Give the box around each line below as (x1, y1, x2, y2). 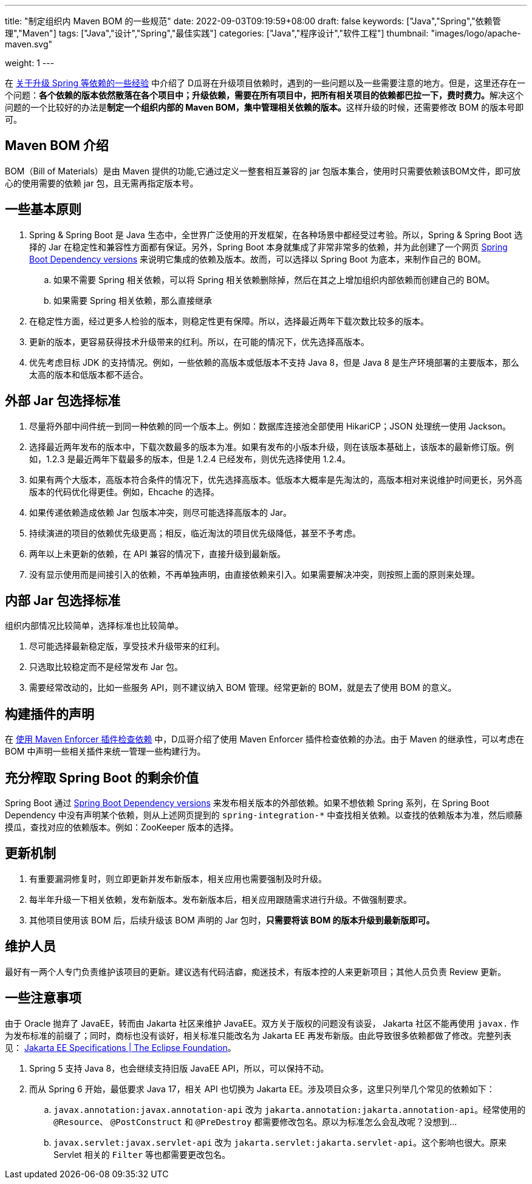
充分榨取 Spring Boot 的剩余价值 (5, 770, 199, 785)
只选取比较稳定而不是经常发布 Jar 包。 (29, 662, 183, 672)
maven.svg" (5, 39, 53, 49)
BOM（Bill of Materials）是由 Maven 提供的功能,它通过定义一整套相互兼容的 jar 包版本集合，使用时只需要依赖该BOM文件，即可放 (5, 165, 520, 176)
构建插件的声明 (5, 706, 94, 722)
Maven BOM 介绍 (5, 138, 109, 154)
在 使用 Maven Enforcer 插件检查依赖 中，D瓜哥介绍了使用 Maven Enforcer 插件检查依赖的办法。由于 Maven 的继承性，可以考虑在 (5, 734, 525, 745)
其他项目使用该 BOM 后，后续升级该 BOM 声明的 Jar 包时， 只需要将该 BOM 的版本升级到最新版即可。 (29, 914, 435, 925)
